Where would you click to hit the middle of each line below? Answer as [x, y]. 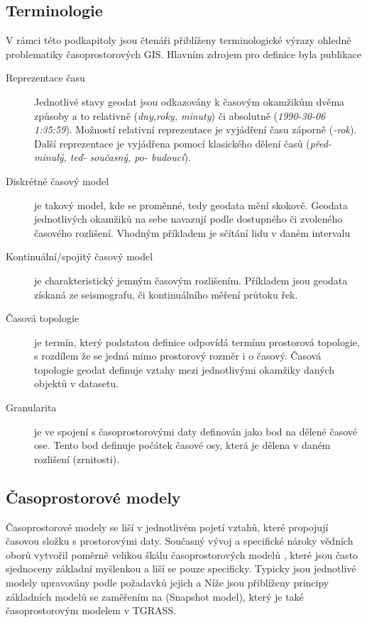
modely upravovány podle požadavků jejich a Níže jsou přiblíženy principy [168, 583]
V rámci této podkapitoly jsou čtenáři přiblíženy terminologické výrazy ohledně [179, 40]
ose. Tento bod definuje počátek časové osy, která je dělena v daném [182, 445]
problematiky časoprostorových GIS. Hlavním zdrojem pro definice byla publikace [183, 54]
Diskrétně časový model [57, 181]
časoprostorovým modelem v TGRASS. [91, 610]
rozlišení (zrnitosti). [77, 459]
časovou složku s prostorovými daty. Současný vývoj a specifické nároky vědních [180, 541]
